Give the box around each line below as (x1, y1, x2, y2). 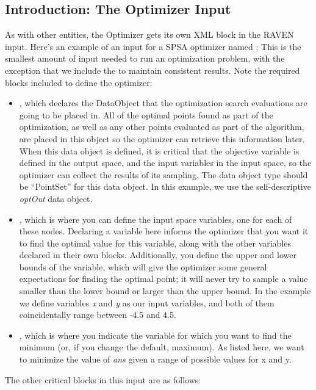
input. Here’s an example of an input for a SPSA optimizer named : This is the (5, 40, 301, 52)
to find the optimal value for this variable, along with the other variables (19, 236, 292, 249)
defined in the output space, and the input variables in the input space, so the (19, 156, 312, 169)
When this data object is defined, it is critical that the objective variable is (19, 144, 300, 157)
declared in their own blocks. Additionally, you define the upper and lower (19, 248, 296, 261)
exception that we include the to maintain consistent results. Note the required (5, 63, 300, 76)
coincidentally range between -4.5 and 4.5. (19, 308, 176, 321)
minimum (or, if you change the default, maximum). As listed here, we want (19, 341, 304, 353)
